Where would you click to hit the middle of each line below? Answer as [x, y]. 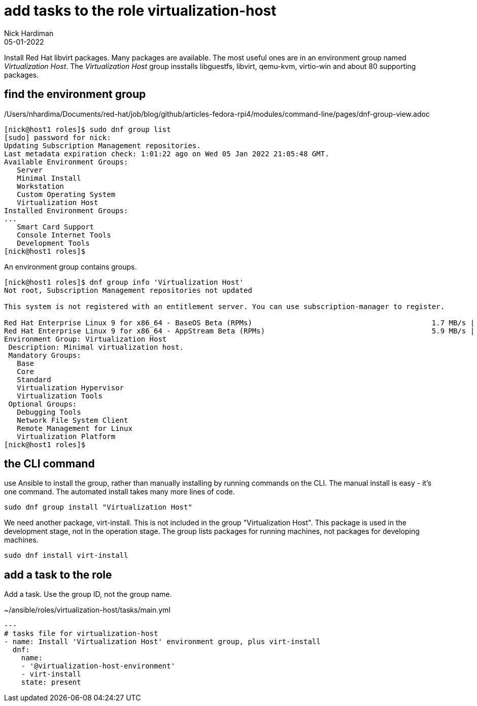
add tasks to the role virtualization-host [140, 11]
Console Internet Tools [64, 235]
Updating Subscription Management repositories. [103, 145]
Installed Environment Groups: [66, 210]
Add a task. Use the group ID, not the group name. [88, 594]
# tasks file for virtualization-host [81, 634]
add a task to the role [58, 575]
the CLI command [49, 464]
